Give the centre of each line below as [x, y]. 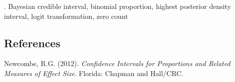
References [32, 42]
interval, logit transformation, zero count [66, 16]
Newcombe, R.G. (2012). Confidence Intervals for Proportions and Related [117, 63]
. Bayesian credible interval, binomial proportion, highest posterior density [117, 6]
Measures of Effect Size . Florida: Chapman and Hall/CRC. [94, 73]
